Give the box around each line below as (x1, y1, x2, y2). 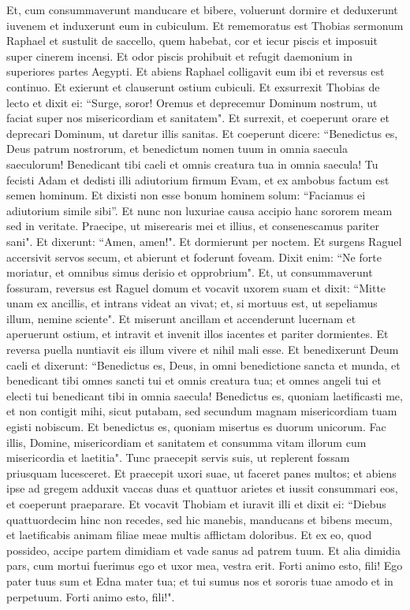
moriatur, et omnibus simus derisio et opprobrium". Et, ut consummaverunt (6, 264, 373, 281)
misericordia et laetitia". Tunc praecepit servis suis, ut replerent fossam (6, 449, 350, 466)
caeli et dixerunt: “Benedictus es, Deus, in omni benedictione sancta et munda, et (6, 356, 401, 373)
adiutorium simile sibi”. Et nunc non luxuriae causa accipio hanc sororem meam (6, 202, 393, 218)
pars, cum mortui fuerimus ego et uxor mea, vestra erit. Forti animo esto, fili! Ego (6, 557, 403, 574)
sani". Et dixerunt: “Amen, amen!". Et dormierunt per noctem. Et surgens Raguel (6, 232, 402, 249)
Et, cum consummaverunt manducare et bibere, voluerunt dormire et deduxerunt (6, 2, 398, 17)
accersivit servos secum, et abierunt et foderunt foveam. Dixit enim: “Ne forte (6, 248, 382, 265)
